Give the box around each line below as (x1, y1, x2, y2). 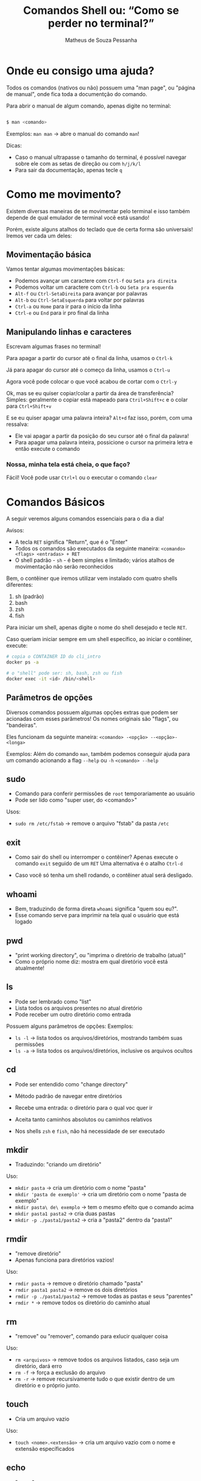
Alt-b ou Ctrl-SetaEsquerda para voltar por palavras (14, 297, 144, 304)
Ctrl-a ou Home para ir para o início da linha (14, 303, 122, 310)
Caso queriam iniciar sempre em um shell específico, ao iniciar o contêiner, (6, 636, 193, 643)
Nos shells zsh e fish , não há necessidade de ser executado (14, 1128, 165, 1135)
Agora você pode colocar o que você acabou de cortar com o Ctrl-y (6, 378, 178, 386)
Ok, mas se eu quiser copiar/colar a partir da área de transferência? (6, 390, 174, 397)
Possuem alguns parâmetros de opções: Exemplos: (6, 1022, 134, 1030)
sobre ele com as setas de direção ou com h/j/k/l (14, 160, 141, 167)
